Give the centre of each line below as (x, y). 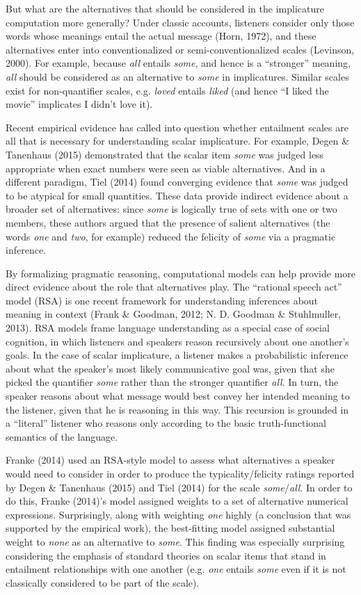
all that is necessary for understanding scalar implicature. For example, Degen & (178, 141)
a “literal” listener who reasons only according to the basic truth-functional (166, 423)
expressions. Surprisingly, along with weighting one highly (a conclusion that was (178, 514)
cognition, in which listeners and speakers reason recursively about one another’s (177, 341)
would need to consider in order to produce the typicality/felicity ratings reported (180, 473)
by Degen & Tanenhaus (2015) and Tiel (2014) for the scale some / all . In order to (179, 487)
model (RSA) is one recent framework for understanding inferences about (162, 300)
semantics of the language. (62, 436)
